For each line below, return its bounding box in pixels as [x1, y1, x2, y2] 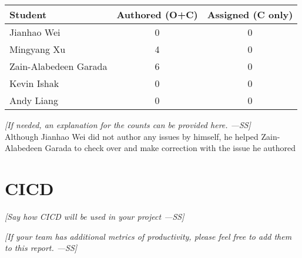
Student [9, 8, 47, 21]
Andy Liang [9, 93, 58, 107]
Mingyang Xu [9, 42, 66, 56]
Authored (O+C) [116, 8, 198, 21]
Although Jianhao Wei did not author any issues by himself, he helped [5, 130, 259, 142]
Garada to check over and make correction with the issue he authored [45, 142, 296, 154]
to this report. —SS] [5, 242, 78, 254]
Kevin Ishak [9, 76, 59, 90]
